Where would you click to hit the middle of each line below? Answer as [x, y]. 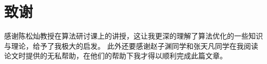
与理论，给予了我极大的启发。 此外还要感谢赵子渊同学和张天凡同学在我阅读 [131, 45]
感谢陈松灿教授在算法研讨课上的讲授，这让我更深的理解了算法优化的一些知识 [133, 36]
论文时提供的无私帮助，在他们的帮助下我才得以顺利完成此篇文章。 [116, 56]
